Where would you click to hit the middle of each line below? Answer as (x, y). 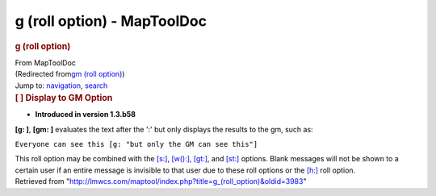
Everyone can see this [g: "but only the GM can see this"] (136, 144)
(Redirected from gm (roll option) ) (70, 74)
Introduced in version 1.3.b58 (86, 115)
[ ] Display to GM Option (64, 98)
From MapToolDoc (46, 63)
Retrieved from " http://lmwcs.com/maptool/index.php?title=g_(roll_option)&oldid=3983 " (161, 181)
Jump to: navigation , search (61, 85)
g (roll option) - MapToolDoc (111, 21)
